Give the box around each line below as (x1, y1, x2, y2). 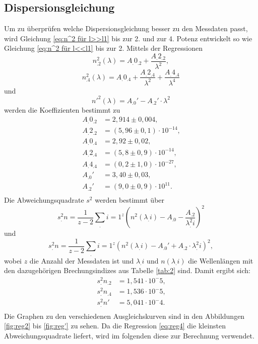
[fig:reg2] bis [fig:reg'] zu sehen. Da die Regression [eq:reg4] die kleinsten (4, 320, 226, 331)
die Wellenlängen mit (188, 255, 253, 266)
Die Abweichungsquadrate (4, 195, 84, 205)
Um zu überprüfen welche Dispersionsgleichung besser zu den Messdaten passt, (4, 23, 248, 34)
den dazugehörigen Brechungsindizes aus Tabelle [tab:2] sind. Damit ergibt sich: (4, 265, 250, 276)
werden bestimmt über (95, 195, 165, 205)
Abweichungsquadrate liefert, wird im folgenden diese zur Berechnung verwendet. (4, 330, 254, 340)
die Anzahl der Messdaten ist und (29, 255, 134, 266)
